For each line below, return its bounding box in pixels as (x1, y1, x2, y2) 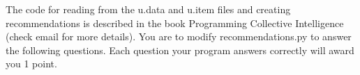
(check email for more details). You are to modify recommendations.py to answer (6, 29, 352, 44)
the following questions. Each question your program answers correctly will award (6, 42, 354, 57)
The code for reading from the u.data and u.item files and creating (6, 2, 291, 16)
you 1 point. (6, 56, 57, 71)
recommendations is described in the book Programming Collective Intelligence (6, 15, 344, 30)
